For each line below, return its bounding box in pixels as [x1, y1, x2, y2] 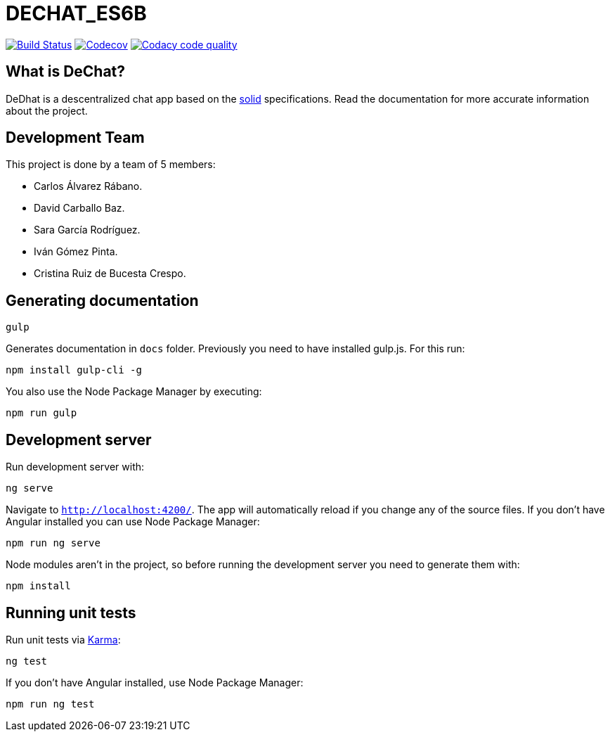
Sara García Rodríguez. [34, 224, 141, 236]
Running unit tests [6, 603, 136, 622]
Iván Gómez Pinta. [34, 245, 118, 258]
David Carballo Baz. [34, 202, 125, 214]
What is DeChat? [6, 63, 126, 81]
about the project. [6, 104, 88, 117]
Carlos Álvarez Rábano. [34, 180, 143, 193]
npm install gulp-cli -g [6, 364, 142, 376]
